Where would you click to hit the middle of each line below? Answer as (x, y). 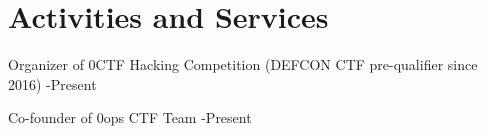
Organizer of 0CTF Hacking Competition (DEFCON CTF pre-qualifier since (243, 64)
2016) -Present (52, 83)
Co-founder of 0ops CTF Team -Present (130, 117)
